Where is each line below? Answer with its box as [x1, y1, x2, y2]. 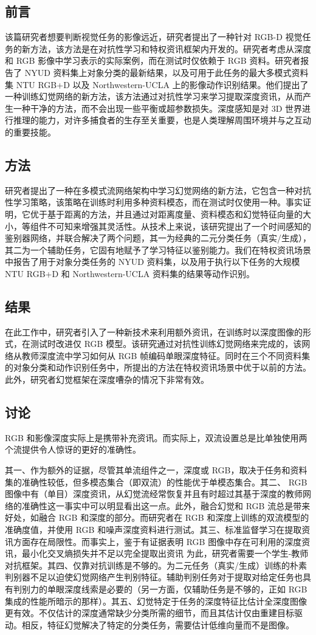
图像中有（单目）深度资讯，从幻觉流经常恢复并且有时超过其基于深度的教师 [5, 487, 303, 500]
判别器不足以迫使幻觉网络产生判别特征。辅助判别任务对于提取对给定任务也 [5, 571, 303, 583]
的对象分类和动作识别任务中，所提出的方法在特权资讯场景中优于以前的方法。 [5, 361, 311, 374]
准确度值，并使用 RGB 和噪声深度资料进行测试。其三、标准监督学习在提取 [5, 523, 302, 536]
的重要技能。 [5, 125, 56, 138]
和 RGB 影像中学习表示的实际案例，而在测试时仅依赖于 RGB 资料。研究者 [5, 54, 301, 67]
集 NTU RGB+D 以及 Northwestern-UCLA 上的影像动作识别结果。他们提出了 [5, 78, 309, 91]
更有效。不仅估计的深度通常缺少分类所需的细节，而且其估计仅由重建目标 [5, 606, 294, 619]
